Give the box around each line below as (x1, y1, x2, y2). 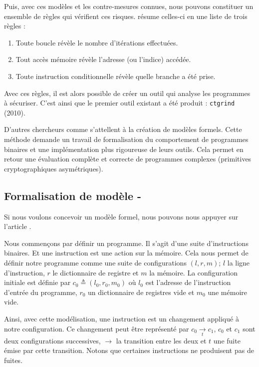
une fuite (213, 335, 241, 345)
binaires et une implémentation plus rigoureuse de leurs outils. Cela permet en (4, 143, 244, 154)
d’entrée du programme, (4, 286, 77, 297)
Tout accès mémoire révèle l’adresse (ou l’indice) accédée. (15, 54, 191, 64)
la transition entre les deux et (116, 335, 207, 345)
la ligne (227, 257, 250, 267)
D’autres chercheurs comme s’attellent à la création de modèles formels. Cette (4, 124, 242, 134)
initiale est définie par (4, 277, 71, 287)
